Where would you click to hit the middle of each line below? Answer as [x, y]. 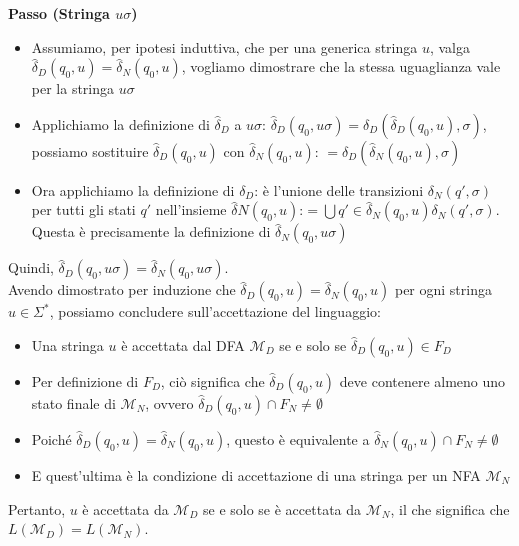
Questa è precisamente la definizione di [151, 231]
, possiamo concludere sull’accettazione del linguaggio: [215, 311]
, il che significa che [450, 508]
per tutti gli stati [83, 209]
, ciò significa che [212, 380]
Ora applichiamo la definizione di [133, 189]
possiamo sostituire [90, 150]
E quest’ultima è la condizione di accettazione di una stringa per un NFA [256, 474]
